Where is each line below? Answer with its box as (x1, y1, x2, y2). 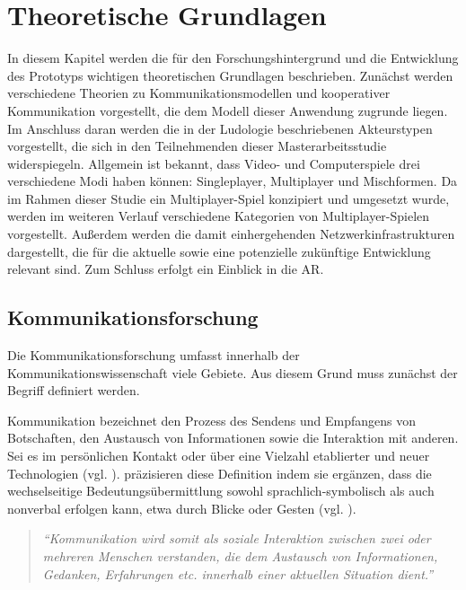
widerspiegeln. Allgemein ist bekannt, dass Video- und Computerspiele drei (7, 154, 420, 172)
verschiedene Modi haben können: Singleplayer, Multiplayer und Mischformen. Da (7, 172, 458, 190)
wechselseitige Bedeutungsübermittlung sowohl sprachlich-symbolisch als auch (7, 481, 435, 500)
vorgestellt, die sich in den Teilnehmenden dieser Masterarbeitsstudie (7, 136, 387, 155)
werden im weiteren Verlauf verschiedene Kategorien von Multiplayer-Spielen (7, 207, 430, 225)
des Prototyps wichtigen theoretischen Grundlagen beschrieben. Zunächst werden (7, 66, 453, 84)
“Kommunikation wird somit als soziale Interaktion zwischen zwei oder (42, 529, 431, 548)
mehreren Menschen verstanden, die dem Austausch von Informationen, (42, 546, 438, 565)
